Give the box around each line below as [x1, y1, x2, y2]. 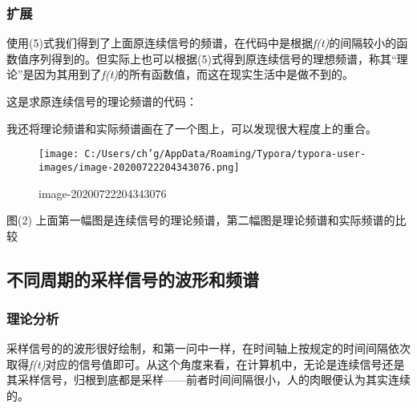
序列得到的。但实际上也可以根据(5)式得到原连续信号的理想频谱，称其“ [28, 50, 397, 67]
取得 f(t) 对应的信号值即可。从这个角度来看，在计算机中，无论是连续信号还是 [6, 355, 405, 372]
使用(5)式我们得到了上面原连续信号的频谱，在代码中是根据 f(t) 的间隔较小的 [6, 34, 397, 51]
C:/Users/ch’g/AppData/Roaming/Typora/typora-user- [84, 148, 366, 160]
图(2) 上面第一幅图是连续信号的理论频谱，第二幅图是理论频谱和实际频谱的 [6, 212, 395, 228]
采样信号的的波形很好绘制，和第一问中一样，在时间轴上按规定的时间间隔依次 [6, 340, 411, 357]
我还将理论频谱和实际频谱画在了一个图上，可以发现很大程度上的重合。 [6, 119, 377, 136]
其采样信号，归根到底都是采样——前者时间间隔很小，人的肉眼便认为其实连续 [6, 371, 411, 388]
